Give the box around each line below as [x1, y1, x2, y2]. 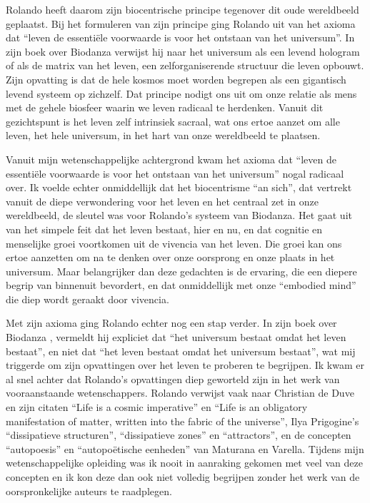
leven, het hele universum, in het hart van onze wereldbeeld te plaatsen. [6, 128, 321, 143]
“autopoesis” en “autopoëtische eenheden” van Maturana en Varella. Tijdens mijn [6, 441, 364, 456]
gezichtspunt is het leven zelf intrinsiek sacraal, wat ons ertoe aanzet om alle [6, 113, 340, 128]
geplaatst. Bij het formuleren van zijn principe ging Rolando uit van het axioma [6, 16, 356, 31]
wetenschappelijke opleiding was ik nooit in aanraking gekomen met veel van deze [6, 455, 363, 470]
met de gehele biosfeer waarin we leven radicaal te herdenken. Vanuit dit [6, 100, 324, 115]
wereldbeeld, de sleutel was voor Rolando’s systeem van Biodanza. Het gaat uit [6, 208, 352, 223]
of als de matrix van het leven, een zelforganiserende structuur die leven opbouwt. [6, 58, 364, 73]
